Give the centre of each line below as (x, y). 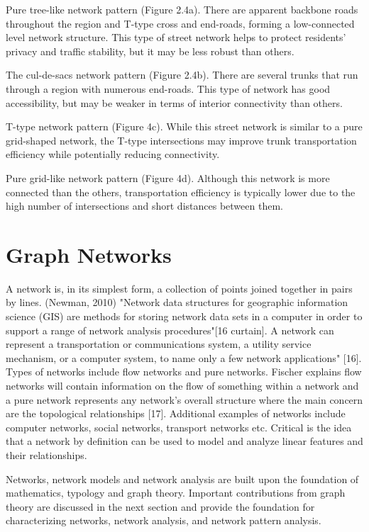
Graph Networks (89, 254)
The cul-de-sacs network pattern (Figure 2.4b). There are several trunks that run (182, 75)
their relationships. (46, 454)
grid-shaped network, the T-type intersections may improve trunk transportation (181, 140)
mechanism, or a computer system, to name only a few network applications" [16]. (184, 357)
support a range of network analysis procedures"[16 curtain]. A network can (170, 330)
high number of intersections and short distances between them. (144, 206)
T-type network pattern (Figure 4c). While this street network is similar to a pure (184, 126)
